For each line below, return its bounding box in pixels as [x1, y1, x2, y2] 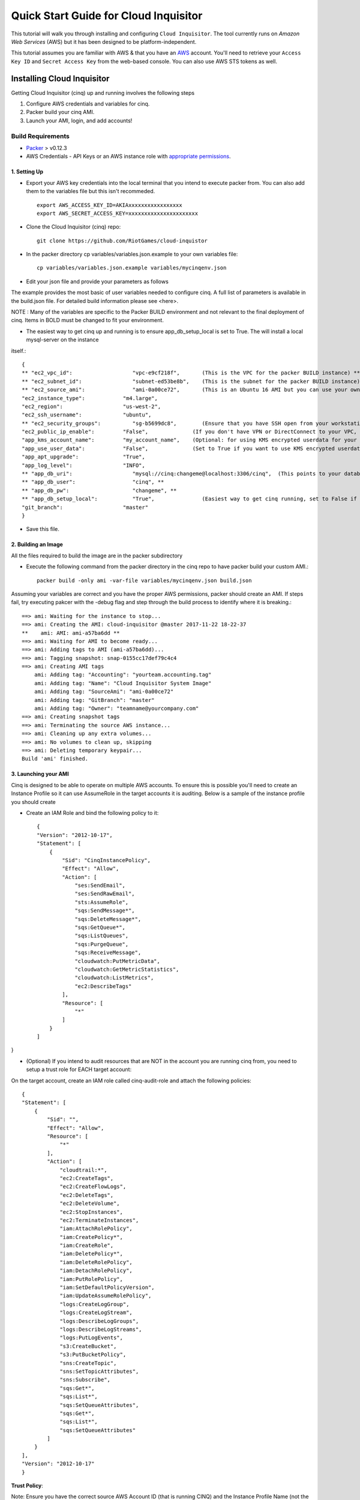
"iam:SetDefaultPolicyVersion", [59, 1284, 155, 1291]
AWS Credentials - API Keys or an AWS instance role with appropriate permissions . [26, 153, 231, 160]
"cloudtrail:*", [59, 1166, 107, 1173]
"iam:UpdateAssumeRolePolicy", [59, 1292, 152, 1299]
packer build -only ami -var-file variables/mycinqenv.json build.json [37, 577, 252, 584]
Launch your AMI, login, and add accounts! [26, 117, 133, 124]
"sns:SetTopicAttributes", [59, 1368, 139, 1375]
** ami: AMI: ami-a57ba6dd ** [22, 629, 120, 636]
